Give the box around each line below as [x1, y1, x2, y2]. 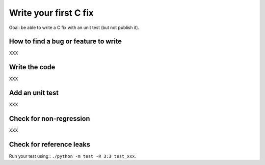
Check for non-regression [9, 114, 90, 123]
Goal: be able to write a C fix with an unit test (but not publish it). [9, 25, 139, 30]
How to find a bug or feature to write [9, 37, 122, 46]
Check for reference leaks [9, 140, 90, 148]
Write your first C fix [9, 7, 94, 18]
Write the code [9, 63, 55, 71]
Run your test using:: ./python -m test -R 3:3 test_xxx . [9, 153, 136, 159]
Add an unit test [9, 89, 59, 97]
